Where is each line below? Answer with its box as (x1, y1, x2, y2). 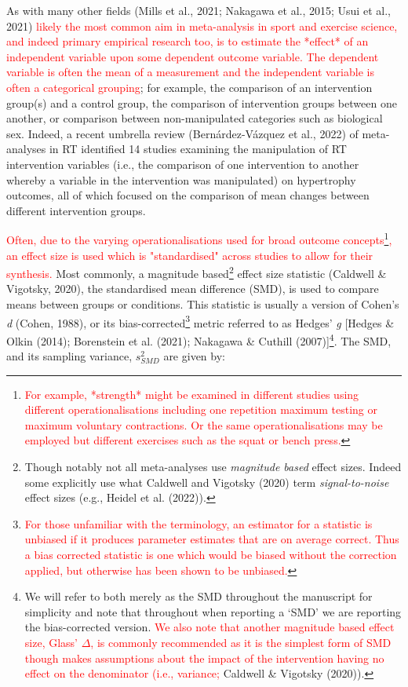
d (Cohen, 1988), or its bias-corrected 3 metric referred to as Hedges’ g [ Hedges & (6, 312, 395, 331)
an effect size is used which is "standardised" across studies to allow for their (6, 247, 373, 263)
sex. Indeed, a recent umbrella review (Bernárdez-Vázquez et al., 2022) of (6, 125, 359, 141)
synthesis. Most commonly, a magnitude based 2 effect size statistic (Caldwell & (6, 263, 387, 281)
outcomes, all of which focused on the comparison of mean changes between (6, 187, 370, 203)
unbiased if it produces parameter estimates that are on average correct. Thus (24, 531, 399, 547)
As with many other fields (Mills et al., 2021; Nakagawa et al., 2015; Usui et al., (6, 2, 391, 18)
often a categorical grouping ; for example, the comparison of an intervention (6, 79, 373, 95)
